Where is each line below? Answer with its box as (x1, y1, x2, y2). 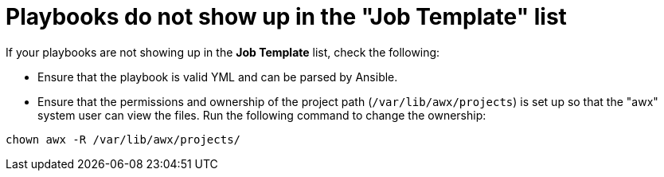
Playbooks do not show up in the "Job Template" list (6, 3, 567, 30)
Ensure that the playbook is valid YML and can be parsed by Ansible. (37, 69, 398, 84)
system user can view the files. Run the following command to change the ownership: (37, 108, 486, 122)
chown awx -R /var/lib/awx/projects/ (6, 132, 241, 146)
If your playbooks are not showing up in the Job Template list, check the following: (6, 45, 440, 59)
